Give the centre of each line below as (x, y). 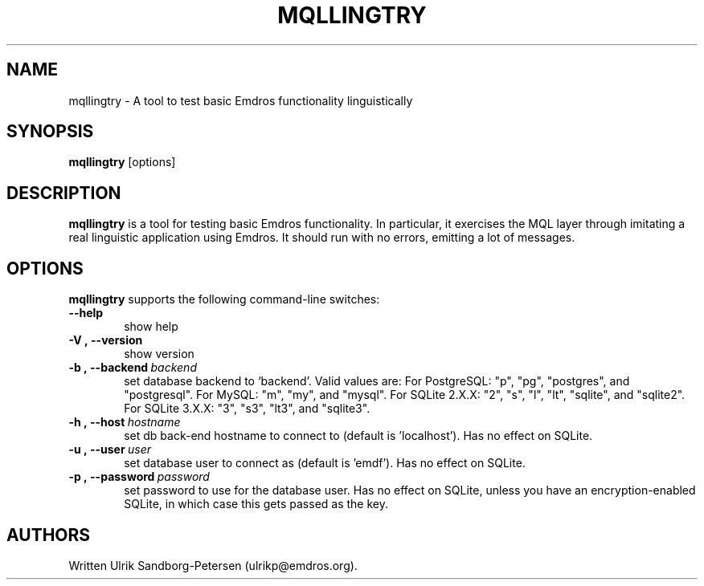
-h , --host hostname (125, 422)
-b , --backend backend (133, 368)
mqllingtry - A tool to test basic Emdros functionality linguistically (241, 100)
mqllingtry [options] (122, 162)
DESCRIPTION (64, 193)
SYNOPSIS (50, 132)
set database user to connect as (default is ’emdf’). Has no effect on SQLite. (325, 463)
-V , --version (106, 340)
